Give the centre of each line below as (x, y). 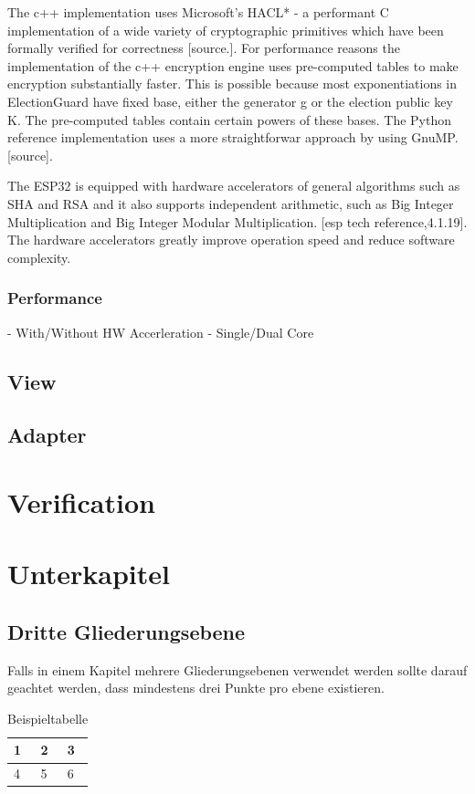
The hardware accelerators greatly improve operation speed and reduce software (231, 240)
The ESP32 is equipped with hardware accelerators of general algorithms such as (234, 186)
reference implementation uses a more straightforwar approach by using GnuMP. (233, 137)
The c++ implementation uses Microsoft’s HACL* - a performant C (198, 12)
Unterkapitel (89, 574)
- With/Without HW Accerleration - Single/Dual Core (161, 332)
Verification (81, 501)
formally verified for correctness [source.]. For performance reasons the (204, 48)
